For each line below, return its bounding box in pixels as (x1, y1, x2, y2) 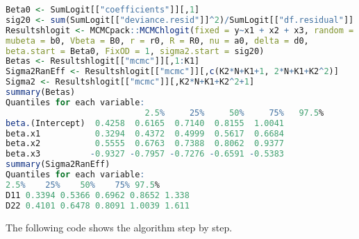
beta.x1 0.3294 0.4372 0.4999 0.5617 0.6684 (6, 128, 284, 139)
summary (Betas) (6, 87, 76, 97)
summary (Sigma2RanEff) (6, 159, 110, 170)
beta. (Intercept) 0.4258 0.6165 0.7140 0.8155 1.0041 (6, 118, 284, 128)
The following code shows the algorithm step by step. (6, 220, 233, 234)
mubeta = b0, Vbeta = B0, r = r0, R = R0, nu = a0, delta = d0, (6, 35, 309, 46)
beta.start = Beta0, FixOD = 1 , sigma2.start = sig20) (6, 46, 265, 56)
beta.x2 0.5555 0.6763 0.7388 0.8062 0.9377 (6, 139, 284, 149)
